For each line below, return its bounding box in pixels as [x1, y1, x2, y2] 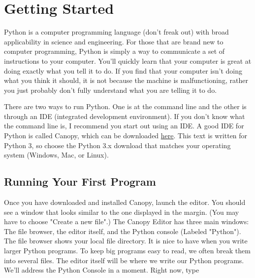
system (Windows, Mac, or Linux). [4, 150, 109, 160]
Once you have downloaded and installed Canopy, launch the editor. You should [4, 197, 246, 207]
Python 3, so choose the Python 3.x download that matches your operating [4, 140, 231, 150]
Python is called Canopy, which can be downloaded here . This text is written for [4, 130, 248, 141]
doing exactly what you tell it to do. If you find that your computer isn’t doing [4, 65, 242, 76]
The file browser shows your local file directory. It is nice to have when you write [4, 236, 248, 246]
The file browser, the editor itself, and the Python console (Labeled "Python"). [4, 226, 241, 236]
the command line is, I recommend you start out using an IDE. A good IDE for [4, 120, 244, 131]
